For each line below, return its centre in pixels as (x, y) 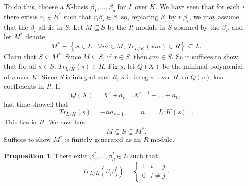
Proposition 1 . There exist (46, 155)
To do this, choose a (34, 6)
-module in (149, 26)
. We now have (66, 122)
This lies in (20, 122)
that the (16, 26)
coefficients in (24, 86)
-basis (80, 6)
